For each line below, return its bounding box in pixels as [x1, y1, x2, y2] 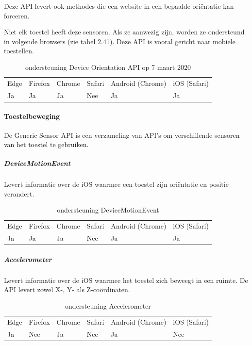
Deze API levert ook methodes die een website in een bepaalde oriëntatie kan [4, 1, 234, 11]
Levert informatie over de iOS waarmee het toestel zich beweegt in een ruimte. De [4, 275, 248, 285]
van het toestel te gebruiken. [4, 139, 89, 149]
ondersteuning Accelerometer [65, 301, 151, 311]
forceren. [4, 10, 30, 20]
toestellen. [4, 46, 34, 56]
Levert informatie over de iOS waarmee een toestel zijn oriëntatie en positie [4, 179, 229, 189]
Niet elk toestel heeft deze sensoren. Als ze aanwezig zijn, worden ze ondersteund [4, 27, 245, 37]
